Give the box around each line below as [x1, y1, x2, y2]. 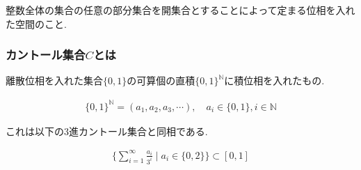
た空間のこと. [6, 16, 67, 31]
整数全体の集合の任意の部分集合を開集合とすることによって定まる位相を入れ [6, 3, 355, 17]
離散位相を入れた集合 [6, 73, 103, 88]
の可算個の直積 [127, 73, 195, 88]
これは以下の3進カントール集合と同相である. [6, 123, 208, 138]
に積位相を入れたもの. [224, 73, 325, 88]
